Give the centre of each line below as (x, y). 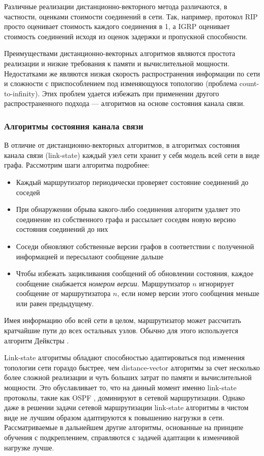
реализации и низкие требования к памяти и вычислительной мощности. (117, 63)
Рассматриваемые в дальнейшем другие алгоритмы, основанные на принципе (124, 427)
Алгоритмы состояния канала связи (74, 126)
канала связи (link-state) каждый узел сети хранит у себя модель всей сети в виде (132, 155)
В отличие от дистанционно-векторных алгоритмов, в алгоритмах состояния (122, 145)
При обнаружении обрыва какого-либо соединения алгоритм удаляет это (128, 209)
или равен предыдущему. (55, 303)
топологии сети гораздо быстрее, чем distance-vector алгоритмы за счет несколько (132, 367)
